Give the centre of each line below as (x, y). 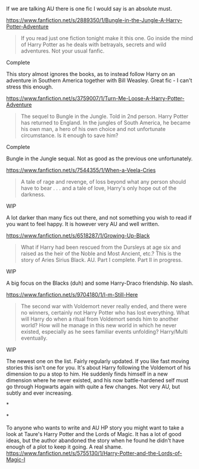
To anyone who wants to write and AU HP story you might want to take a (95, 428)
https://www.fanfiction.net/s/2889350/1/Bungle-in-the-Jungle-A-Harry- (94, 20)
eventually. (34, 338)
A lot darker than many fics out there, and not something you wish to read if (99, 217)
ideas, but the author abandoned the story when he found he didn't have (95, 440)
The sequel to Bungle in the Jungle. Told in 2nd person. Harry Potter (105, 116)
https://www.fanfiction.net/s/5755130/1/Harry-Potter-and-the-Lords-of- (94, 453)
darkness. (33, 194)
